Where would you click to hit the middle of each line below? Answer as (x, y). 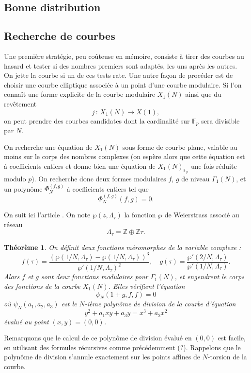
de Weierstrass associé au (202, 215)
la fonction (140, 215)
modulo (15, 178)
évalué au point (26, 321)
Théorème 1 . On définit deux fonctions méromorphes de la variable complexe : (123, 247)
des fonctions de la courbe (42, 286)
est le (69, 304)
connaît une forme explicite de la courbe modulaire (80, 94)
